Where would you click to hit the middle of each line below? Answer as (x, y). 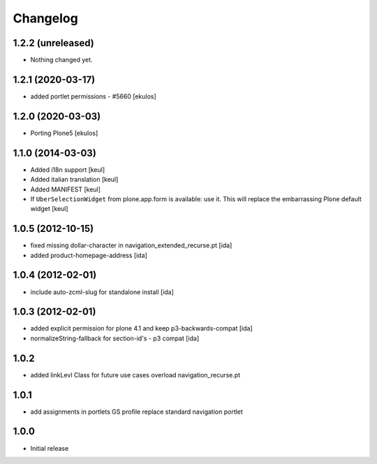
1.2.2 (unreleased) (53, 43)
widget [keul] (50, 209)
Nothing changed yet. (62, 60)
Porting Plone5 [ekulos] (64, 133)
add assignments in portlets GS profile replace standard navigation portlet (137, 412)
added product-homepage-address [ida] (89, 255)
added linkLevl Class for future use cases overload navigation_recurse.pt (135, 375)
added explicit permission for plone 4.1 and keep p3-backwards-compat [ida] (141, 328)
